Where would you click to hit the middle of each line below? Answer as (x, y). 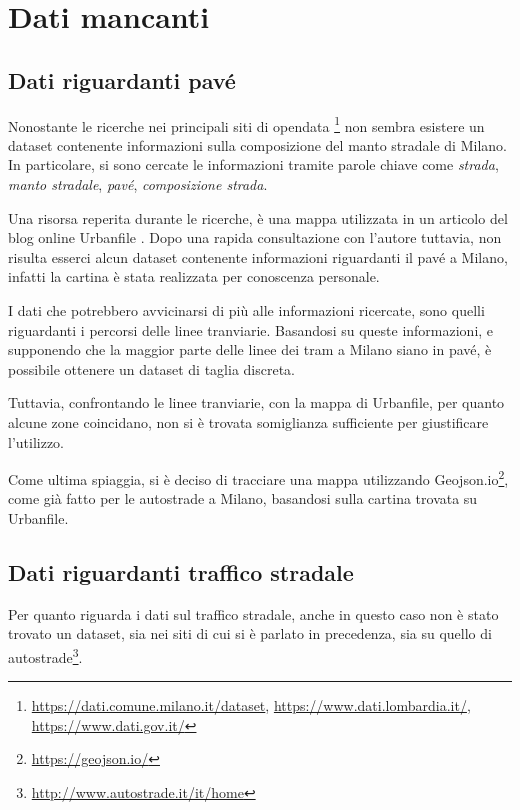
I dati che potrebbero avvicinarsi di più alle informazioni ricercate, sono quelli (246, 309)
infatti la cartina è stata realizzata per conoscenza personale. (194, 276)
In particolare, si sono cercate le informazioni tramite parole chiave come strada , (253, 164)
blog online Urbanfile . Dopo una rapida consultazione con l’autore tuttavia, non (255, 237)
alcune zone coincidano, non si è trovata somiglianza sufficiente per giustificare (248, 421)
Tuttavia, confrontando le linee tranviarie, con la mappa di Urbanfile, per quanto (256, 402)
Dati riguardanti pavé (122, 79)
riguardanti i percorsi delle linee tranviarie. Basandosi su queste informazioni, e (251, 329)
